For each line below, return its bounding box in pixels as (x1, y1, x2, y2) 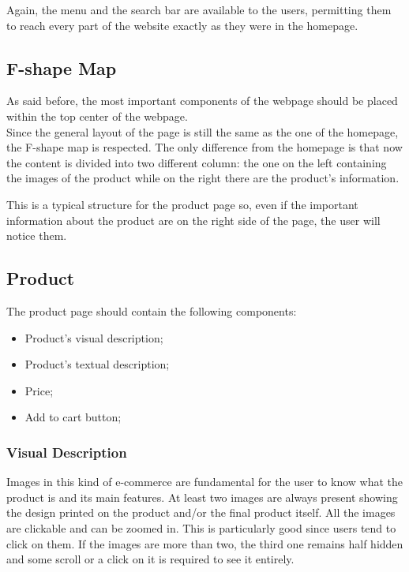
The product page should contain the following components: (6, 302, 297, 319)
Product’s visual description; (24, 329, 163, 346)
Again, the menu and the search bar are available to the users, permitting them (6, 2, 392, 17)
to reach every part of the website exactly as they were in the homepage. (6, 17, 358, 33)
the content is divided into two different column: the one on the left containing (6, 154, 387, 170)
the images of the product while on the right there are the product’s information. (6, 170, 400, 186)
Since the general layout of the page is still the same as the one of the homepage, (6, 123, 399, 140)
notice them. (6, 227, 67, 244)
